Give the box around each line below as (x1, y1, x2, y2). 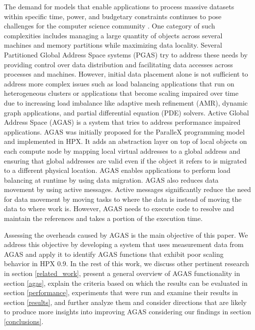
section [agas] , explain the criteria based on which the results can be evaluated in (4, 277, 248, 288)
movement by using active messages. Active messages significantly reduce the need (4, 184, 251, 194)
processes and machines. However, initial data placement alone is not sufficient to (4, 69, 248, 79)
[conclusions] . (4, 316, 44, 326)
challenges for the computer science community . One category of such (4, 21, 215, 31)
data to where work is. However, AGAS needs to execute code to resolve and (4, 203, 234, 214)
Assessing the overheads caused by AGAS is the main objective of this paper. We (4, 229, 248, 240)
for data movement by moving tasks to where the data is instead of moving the (4, 193, 242, 204)
